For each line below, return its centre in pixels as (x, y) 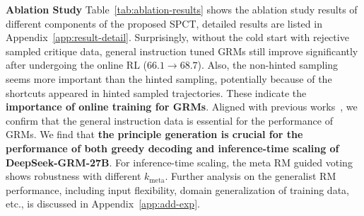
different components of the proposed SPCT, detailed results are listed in (164, 23)
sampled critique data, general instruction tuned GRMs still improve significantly (182, 51)
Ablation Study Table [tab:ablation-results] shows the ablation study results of (182, 9)
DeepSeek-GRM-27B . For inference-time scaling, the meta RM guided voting (179, 162)
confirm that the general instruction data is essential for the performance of (169, 120)
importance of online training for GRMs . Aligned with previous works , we (182, 107)
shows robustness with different (74, 176)
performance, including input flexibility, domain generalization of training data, (177, 189)
